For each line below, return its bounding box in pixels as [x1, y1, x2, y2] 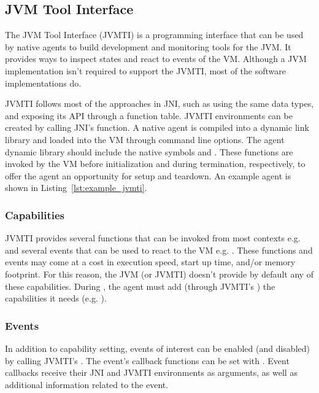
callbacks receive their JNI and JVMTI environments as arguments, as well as [5, 366, 298, 379]
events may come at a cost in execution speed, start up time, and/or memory [5, 255, 296, 268]
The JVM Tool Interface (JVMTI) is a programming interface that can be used [5, 28, 304, 41]
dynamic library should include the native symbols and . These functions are [5, 145, 293, 158]
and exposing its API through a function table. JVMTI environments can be [5, 109, 293, 122]
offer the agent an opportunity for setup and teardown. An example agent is [5, 169, 291, 182]
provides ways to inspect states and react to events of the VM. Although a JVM [5, 52, 307, 65]
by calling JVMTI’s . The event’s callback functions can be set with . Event [5, 354, 290, 367]
